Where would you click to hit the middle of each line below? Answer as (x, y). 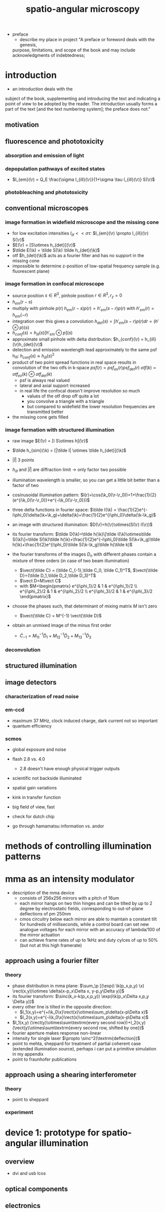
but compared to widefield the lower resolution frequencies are (91, 407)
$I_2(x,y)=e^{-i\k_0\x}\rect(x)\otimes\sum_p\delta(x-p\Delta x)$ (84, 1017)
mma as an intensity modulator (70, 879)
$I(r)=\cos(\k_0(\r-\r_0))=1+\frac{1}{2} (118, 495)
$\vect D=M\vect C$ (40, 581)
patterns (23, 857)
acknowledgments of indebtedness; (49, 55)
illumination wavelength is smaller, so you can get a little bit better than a (86, 480)
